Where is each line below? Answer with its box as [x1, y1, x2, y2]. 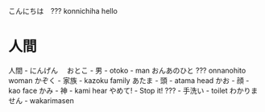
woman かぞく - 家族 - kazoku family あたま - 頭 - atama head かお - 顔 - [8, 75, 250, 85]
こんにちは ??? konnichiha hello [8, 6, 118, 15]
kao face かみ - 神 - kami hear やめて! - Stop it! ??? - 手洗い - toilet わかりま [8, 85, 259, 95]
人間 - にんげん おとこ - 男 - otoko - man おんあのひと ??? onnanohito [8, 65, 246, 75]
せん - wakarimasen [8, 95, 74, 106]
